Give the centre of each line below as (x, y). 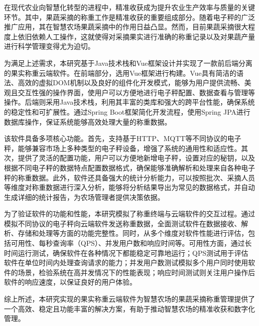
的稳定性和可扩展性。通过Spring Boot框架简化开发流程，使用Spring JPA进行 (127, 111)
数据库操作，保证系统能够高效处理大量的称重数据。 (88, 121)
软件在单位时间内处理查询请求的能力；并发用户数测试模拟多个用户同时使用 (126, 262)
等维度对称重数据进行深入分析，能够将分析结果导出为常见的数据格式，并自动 (129, 187)
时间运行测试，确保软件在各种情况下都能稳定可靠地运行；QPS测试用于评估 (126, 252)
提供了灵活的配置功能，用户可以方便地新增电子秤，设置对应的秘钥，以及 (136, 158)
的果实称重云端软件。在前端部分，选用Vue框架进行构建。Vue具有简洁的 (120, 73)
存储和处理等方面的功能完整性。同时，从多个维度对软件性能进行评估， (133, 233)
